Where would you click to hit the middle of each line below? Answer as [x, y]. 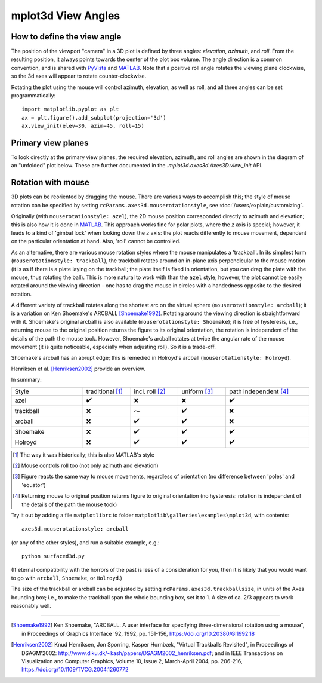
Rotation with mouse [50, 183]
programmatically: [33, 96]
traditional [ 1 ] [105, 391]
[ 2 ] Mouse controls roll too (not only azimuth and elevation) [86, 465]
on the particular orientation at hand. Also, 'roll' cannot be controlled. [96, 241]
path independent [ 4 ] [259, 391]
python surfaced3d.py [53, 556]
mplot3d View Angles [66, 16]
